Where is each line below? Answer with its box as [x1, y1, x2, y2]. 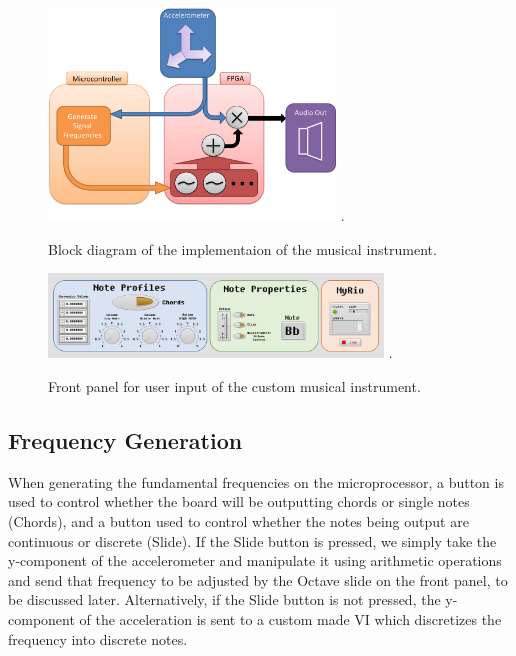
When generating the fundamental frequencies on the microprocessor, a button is [8, 471, 504, 492]
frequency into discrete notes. [8, 628, 188, 649]
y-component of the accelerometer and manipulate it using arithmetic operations [8, 550, 502, 571]
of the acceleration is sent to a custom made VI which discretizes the [79, 608, 502, 629]
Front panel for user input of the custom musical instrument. [48, 375, 421, 396]
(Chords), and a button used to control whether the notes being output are [8, 510, 469, 531]
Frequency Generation [8, 424, 243, 455]
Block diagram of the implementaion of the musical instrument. [48, 238, 437, 259]
